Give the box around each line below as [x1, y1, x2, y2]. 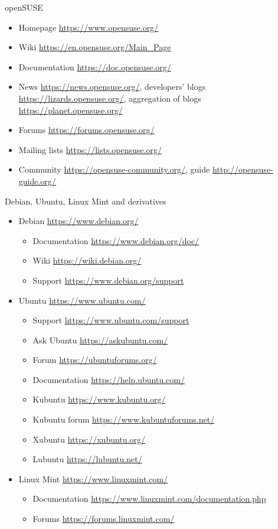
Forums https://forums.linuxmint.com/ [32, 512, 175, 525]
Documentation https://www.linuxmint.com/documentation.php [32, 492, 266, 505]
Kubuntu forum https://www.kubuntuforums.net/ [32, 413, 215, 426]
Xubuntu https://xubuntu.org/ [32, 433, 145, 445]
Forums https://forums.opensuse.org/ [18, 124, 155, 136]
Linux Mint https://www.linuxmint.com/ [18, 472, 168, 485]
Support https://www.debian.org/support [32, 274, 184, 286]
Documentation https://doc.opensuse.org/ [18, 60, 171, 73]
